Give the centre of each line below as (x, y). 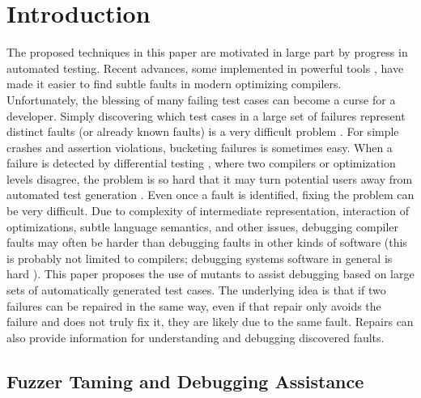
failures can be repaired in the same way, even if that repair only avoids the (194, 305)
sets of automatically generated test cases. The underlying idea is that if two (196, 290)
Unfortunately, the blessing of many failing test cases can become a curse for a (201, 99)
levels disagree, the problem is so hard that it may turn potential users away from (210, 178)
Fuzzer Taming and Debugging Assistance (185, 381)
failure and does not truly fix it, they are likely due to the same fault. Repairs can (210, 322)
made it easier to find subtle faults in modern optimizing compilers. (174, 84)
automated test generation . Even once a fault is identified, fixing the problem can (210, 195)
